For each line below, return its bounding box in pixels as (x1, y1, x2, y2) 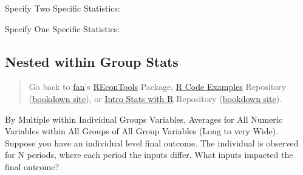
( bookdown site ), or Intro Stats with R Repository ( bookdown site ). (29, 92, 282, 105)
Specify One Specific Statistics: (5, 22, 120, 35)
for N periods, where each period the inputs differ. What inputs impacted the (5, 148, 293, 161)
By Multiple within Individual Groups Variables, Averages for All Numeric (5, 112, 282, 125)
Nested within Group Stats (5, 52, 179, 70)
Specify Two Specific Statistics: (5, 2, 120, 14)
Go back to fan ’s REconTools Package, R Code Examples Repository (29, 80, 286, 93)
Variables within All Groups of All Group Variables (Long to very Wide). (5, 125, 279, 137)
